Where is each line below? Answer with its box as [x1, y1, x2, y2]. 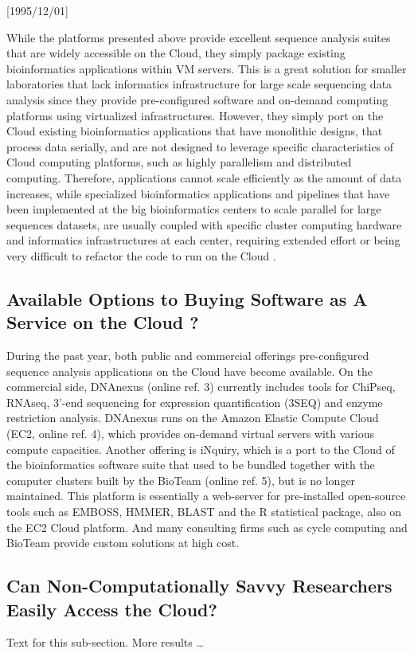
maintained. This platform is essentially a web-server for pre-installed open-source [6, 487, 406, 504]
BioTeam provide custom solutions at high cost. [6, 534, 240, 551]
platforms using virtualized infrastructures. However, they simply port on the [6, 107, 384, 123]
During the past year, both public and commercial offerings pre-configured [6, 347, 369, 364]
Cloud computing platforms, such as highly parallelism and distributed [6, 154, 352, 170]
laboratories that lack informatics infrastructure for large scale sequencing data [6, 76, 393, 92]
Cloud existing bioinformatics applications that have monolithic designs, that [6, 123, 383, 139]
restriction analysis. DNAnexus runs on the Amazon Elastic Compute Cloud [6, 409, 379, 426]
